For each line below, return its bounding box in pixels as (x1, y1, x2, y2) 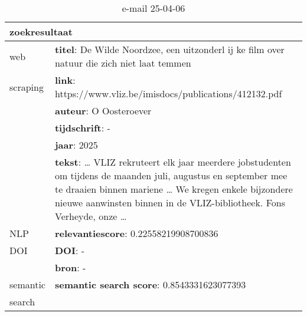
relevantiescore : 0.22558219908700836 (54, 226, 218, 240)
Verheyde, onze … (54, 209, 127, 223)
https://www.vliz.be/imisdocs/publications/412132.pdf (54, 87, 282, 100)
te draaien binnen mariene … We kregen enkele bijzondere (54, 182, 293, 196)
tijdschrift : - (54, 121, 110, 134)
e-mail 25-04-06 (122, 1, 185, 15)
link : (54, 73, 76, 87)
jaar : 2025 (54, 138, 98, 152)
